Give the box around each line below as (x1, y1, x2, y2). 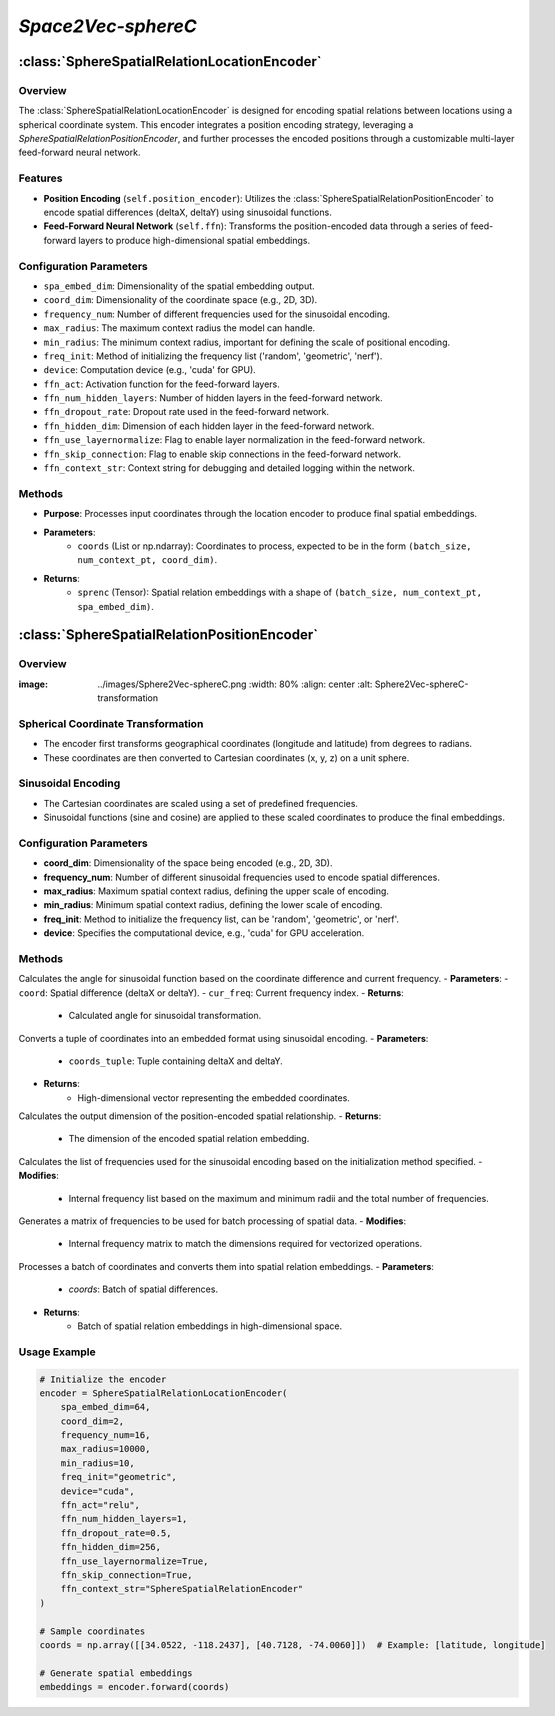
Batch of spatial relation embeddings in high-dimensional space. (77, 1320, 343, 1332)
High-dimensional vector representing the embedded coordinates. (77, 1091, 350, 1104)
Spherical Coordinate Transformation (18, 716, 204, 730)
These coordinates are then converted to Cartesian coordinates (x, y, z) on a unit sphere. (43, 751, 410, 764)
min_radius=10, (60, 1457, 135, 1469)
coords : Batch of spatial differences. (68, 1283, 219, 1295)
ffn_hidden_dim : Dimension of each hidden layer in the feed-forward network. (43, 420, 375, 432)
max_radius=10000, (60, 1443, 151, 1455)
